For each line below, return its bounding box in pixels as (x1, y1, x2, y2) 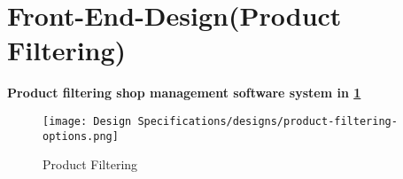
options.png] (43, 129, 119, 143)
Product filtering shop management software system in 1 (7, 83, 361, 102)
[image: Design (43, 114, 132, 128)
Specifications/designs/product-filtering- (137, 114, 398, 128)
